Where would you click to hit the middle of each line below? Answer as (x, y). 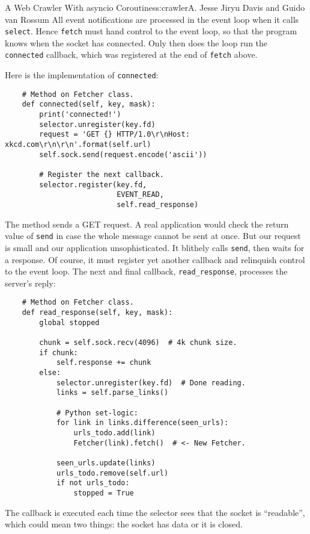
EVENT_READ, (140, 195)
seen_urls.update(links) (106, 463)
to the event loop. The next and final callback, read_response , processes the (146, 271)
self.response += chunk (104, 363)
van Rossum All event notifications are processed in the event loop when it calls (152, 19)
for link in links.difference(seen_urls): (142, 423)
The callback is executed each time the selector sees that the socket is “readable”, (155, 512)
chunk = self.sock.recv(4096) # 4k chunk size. (138, 343)
